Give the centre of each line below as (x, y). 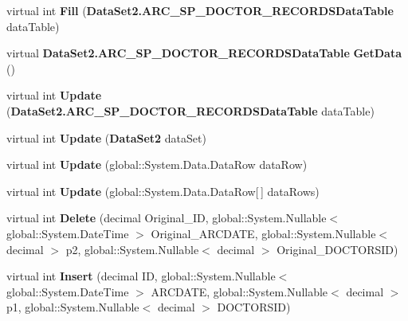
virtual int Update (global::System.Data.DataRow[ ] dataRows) (163, 191)
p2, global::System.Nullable (132, 249)
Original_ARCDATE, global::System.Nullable (263, 233)
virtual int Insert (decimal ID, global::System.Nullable (141, 276)
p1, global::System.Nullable (73, 307)
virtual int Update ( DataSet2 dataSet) (106, 137)
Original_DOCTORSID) (337, 249)
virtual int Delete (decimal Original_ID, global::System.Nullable (167, 218)
